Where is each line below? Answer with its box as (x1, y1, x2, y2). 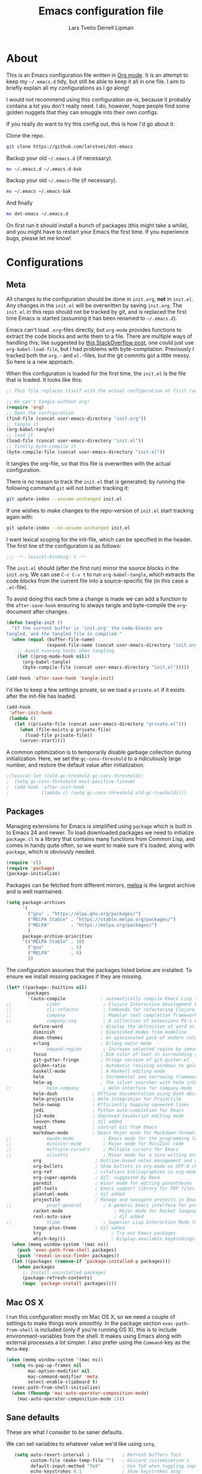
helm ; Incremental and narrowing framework (32, 1074, 200, 1080)
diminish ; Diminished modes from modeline (32, 1029, 187, 1035)
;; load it (6, 432, 34, 438)
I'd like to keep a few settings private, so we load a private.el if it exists (6, 687, 185, 694)
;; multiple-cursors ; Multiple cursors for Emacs (6, 1146, 179, 1152)
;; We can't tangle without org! (6, 399, 90, 405)
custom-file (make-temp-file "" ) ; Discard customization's (30, 1457, 189, 1463)
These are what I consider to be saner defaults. (6, 1428, 123, 1436)
